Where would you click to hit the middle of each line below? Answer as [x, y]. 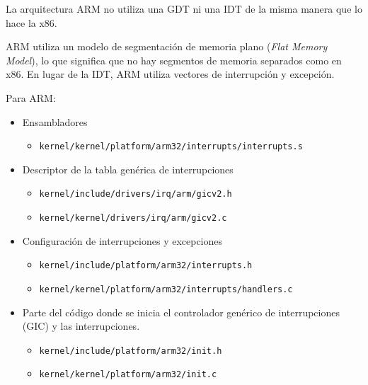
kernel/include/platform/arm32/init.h [131, 351]
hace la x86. [31, 22]
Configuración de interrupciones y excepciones [122, 240]
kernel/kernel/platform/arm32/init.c [128, 375]
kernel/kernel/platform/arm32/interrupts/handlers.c [166, 289]
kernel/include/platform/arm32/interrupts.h [146, 266]
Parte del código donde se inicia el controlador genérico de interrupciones [181, 312]
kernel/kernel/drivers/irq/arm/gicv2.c [133, 218]
